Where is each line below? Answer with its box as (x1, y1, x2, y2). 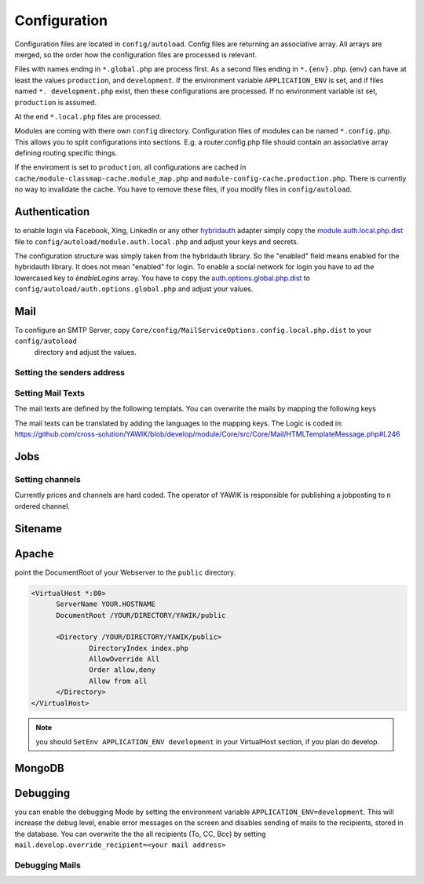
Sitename (14, 522, 63, 535)
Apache (14, 546, 54, 561)
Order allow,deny (89, 666, 156, 674)
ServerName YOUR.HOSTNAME (56, 600, 156, 608)
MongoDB (14, 762, 64, 775)
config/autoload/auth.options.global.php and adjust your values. (14, 284, 254, 294)
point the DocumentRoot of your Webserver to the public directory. (14, 568, 236, 577)
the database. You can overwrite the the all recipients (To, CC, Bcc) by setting (14, 829, 266, 838)
